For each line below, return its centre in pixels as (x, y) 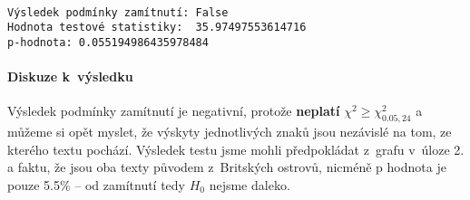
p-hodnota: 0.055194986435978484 (108, 42)
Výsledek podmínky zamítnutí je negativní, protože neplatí (174, 111)
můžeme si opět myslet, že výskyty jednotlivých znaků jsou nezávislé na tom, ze (230, 132)
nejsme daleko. (250, 185)
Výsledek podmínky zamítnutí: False (118, 12)
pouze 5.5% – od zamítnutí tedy (96, 185)
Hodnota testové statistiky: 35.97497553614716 (157, 28)
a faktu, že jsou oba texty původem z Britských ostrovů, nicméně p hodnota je (227, 167)
